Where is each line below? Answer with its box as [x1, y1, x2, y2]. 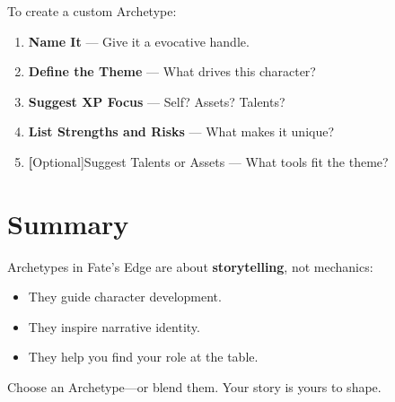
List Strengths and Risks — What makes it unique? [28, 122, 335, 141]
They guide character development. [28, 287, 222, 306]
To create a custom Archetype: [7, 2, 177, 20]
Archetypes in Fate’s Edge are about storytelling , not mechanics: [7, 257, 373, 275]
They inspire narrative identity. [28, 317, 200, 336]
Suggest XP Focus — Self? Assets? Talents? [28, 92, 285, 110]
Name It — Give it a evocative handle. [28, 31, 250, 50]
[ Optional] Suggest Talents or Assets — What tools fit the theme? [28, 152, 389, 170]
